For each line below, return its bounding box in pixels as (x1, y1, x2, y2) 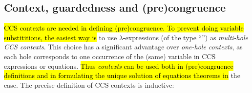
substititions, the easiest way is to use (4, 32, 117, 42)
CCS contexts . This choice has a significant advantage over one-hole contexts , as (4, 42, 243, 52)
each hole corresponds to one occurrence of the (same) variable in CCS (4, 51, 216, 61)
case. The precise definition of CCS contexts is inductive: (4, 79, 174, 90)
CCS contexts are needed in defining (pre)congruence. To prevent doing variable (4, 23, 244, 33)
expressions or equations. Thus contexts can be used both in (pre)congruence (4, 61, 233, 71)
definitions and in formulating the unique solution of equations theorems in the (4, 70, 240, 80)
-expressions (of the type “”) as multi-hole (123, 32, 248, 42)
